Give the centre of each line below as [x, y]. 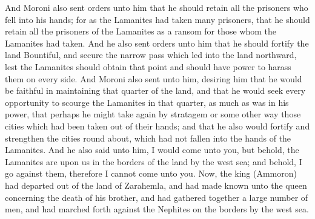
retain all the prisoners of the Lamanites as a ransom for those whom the [141, 31]
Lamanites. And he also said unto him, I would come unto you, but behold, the [152, 150]
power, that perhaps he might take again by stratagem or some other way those [153, 114]
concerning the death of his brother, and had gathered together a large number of [157, 197]
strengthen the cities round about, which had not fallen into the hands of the [148, 138]
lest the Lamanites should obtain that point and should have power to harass [148, 66]
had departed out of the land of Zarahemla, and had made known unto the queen [156, 185]
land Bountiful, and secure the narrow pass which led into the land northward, [151, 55]
